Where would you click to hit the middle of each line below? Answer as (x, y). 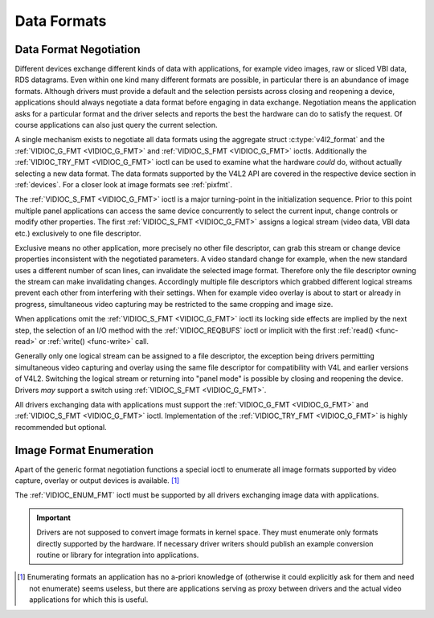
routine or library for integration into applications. (118, 555)
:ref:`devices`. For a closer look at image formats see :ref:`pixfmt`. (124, 184)
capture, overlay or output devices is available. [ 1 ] (97, 481)
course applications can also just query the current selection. (116, 125)
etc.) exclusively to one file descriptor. (78, 233)
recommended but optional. (61, 427)
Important (54, 518)
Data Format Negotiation (78, 49)
